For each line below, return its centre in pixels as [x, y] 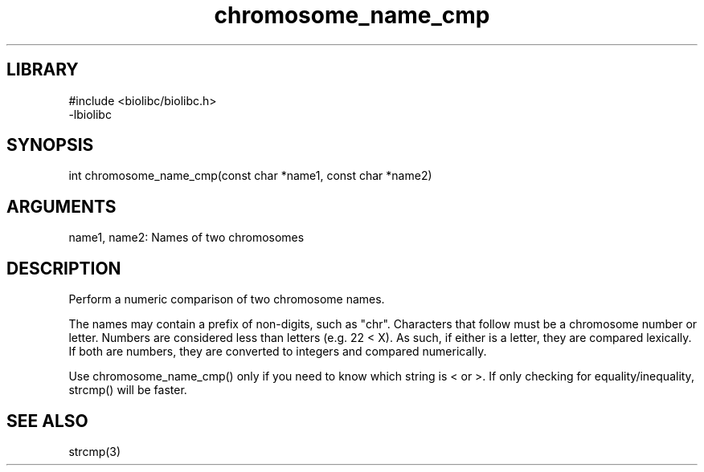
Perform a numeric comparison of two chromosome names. [227, 299]
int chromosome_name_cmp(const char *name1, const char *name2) [250, 176]
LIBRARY [43, 70]
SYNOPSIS [50, 145]
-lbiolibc [90, 114]
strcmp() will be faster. [128, 390]
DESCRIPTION [64, 268]
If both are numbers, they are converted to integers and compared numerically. [278, 352]
